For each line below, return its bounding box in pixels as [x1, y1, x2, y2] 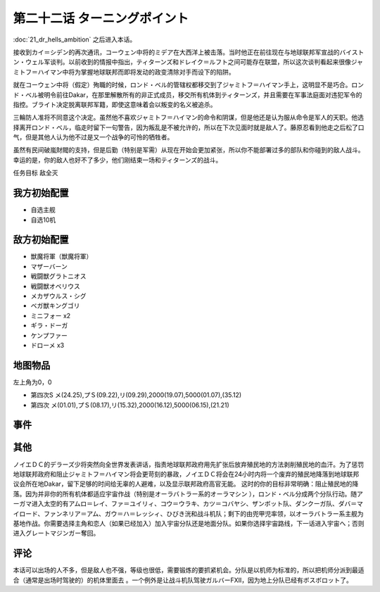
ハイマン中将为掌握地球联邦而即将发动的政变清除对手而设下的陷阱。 [37, 68, 235, 76]
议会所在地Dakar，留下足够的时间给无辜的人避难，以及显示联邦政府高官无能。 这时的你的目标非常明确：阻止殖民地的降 [13, 479, 359, 489]
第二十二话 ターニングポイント [13, 11, 189, 26]
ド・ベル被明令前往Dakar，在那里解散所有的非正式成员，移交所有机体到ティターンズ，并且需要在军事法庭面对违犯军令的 [13, 90, 362, 99]
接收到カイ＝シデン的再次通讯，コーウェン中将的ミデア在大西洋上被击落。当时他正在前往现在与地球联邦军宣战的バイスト [13, 48, 365, 56]
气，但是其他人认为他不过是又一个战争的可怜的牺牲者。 [13, 133, 174, 141]
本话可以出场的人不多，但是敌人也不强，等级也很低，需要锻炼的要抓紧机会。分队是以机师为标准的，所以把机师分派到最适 [13, 566, 365, 574]
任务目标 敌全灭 [13, 169, 58, 177]
